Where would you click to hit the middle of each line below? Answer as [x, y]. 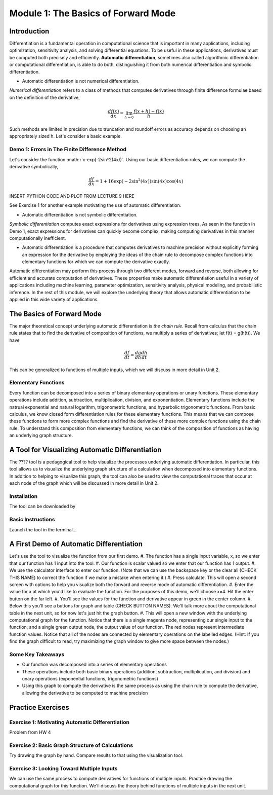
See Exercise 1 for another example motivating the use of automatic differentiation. [95, 205]
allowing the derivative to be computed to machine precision [85, 693]
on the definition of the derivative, [45, 97]
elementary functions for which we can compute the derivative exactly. [96, 262]
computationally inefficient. [38, 238]
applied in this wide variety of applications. [54, 300]
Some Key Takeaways [37, 654]
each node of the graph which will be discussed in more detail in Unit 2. [84, 483]
